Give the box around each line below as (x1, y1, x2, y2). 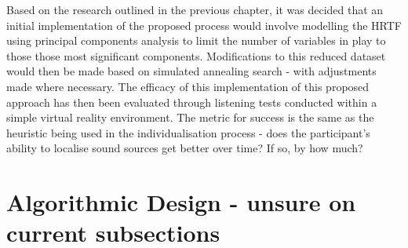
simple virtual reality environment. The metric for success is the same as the (6, 109, 374, 126)
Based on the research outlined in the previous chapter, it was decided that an (6, 2, 384, 17)
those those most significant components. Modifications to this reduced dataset (6, 47, 386, 64)
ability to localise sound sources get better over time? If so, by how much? (6, 140, 363, 156)
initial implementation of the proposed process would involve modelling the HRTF (6, 16, 402, 33)
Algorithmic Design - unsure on (6, 186, 356, 218)
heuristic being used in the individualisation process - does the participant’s (6, 124, 370, 140)
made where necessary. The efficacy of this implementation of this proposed (6, 78, 370, 94)
